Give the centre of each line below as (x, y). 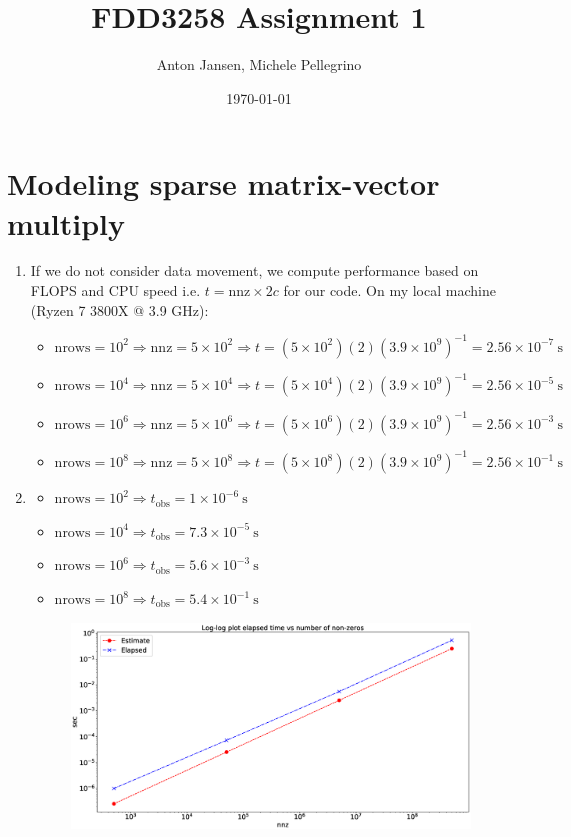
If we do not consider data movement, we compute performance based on (254, 270)
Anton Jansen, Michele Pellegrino (259, 64)
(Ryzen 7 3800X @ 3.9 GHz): (119, 309)
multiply (66, 222)
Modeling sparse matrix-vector (223, 183)
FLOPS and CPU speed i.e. (115, 290)
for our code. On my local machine (389, 290)
